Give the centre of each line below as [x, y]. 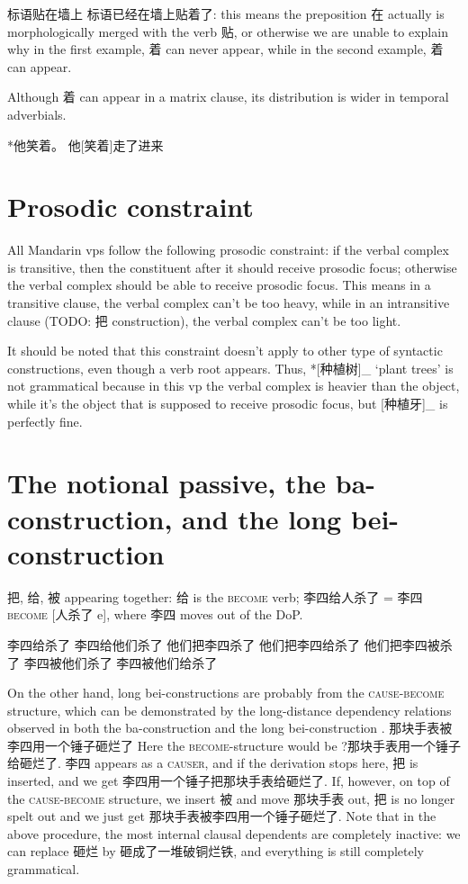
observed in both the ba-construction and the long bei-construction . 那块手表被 [230, 728]
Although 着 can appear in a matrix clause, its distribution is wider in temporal [228, 97]
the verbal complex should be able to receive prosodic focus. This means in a [219, 285]
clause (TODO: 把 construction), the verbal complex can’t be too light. [204, 320]
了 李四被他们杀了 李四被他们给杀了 [112, 662]
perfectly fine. [45, 421]
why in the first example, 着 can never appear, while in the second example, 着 [225, 49]
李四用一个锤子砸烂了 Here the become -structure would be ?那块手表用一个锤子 [234, 745]
